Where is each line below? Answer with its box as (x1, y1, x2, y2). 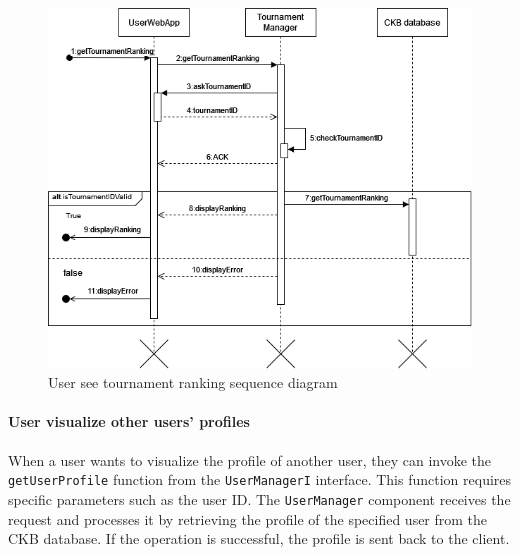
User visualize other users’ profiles (8, 411, 250, 432)
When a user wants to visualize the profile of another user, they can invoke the (8, 449, 492, 470)
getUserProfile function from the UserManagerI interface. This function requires (8, 469, 512, 490)
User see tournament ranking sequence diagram (48, 372, 338, 393)
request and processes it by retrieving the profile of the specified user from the (8, 508, 488, 529)
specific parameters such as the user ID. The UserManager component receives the (8, 488, 511, 509)
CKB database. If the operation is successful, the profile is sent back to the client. (8, 528, 510, 549)
